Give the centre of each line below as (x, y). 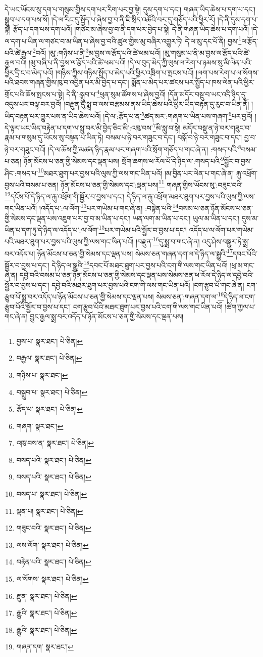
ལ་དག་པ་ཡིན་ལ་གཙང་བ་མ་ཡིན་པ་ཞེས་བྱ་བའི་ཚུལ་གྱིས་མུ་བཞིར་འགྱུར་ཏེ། (94, 41)
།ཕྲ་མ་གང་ (242, 265)
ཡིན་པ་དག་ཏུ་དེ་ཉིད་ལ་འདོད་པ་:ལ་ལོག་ (52, 229)
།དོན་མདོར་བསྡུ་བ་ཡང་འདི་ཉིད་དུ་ (207, 94)
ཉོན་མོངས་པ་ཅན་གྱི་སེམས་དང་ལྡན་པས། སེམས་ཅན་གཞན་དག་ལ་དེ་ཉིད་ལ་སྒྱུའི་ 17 (135, 252)
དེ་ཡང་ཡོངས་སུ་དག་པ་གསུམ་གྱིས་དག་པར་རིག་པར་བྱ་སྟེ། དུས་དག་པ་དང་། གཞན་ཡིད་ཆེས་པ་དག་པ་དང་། (130, 9)
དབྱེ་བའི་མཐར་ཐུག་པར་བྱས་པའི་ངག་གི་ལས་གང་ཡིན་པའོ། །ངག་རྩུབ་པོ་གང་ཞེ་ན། (148, 284)
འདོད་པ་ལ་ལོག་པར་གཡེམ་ (221, 229)
